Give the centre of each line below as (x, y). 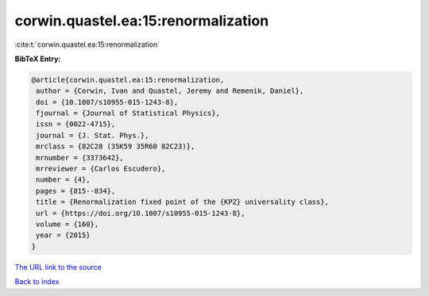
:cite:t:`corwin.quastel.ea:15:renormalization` (87, 44)
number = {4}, (63, 180)
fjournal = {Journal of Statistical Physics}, (128, 113)
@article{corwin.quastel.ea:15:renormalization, (128, 80)
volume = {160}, (68, 224)
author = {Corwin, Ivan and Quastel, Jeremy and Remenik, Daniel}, (170, 91)
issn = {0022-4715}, (76, 124)
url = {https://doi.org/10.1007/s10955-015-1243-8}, (141, 213)
